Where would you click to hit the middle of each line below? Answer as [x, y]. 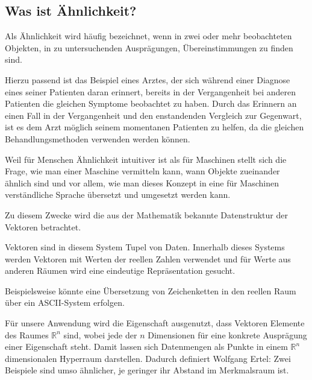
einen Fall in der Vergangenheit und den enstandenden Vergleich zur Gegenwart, [153, 115]
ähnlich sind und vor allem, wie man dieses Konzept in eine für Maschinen [142, 182]
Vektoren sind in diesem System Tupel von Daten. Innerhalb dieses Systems [145, 247]
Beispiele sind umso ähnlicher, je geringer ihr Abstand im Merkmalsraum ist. [147, 370]
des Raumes [27, 334]
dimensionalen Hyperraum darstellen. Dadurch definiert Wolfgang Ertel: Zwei [148, 358]
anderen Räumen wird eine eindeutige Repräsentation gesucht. [120, 271]
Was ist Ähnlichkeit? [71, 11]
